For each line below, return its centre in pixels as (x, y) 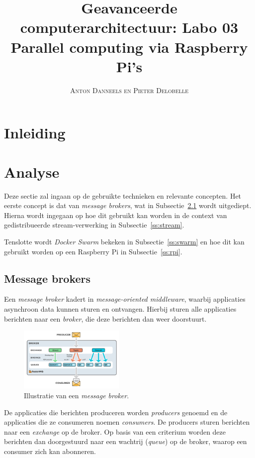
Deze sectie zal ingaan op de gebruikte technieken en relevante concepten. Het (123, 195)
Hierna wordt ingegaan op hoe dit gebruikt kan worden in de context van (116, 215)
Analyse (32, 172)
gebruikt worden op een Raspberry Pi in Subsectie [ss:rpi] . (93, 251)
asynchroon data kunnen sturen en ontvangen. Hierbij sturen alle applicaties (120, 308)
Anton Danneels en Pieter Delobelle (129, 90)
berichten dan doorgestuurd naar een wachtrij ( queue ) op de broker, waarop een (126, 441)
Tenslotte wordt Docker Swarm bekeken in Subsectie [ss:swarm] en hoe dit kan (124, 241)
